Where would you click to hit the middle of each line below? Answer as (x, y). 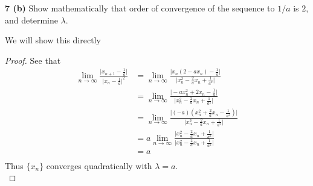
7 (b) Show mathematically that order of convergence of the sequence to (140, 8)
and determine (31, 20)
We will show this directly (53, 40)
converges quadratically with (99, 165)
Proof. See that (33, 60)
